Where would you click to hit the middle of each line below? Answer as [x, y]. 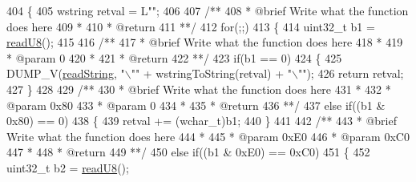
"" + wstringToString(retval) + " [211, 73]
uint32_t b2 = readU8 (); [68, 167]
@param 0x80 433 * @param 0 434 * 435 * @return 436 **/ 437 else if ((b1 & [196, 105]
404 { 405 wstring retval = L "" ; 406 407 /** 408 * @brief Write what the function [208, 10]
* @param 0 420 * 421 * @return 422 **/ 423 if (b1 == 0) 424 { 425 [174, 57]
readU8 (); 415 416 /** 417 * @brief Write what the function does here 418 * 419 [205, 42]
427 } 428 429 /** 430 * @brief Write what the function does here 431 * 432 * [199, 89]
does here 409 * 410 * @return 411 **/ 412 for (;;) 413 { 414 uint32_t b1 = [191, 26]
